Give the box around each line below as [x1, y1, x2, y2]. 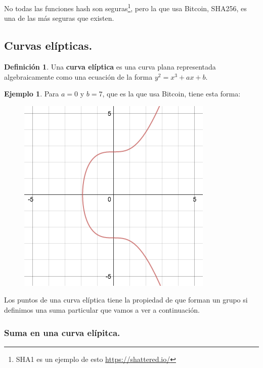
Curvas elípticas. [4, 38, 93, 53]
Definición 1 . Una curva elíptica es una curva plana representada [4, 61, 216, 72]
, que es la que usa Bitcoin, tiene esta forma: [102, 88, 241, 99]
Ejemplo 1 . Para [4, 88, 59, 99]
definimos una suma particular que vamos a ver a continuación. [4, 305, 200, 315]
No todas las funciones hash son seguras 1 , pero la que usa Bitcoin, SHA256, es [4, 2, 247, 13]
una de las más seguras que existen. [4, 13, 114, 23]
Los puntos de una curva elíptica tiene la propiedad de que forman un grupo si [4, 294, 248, 305]
